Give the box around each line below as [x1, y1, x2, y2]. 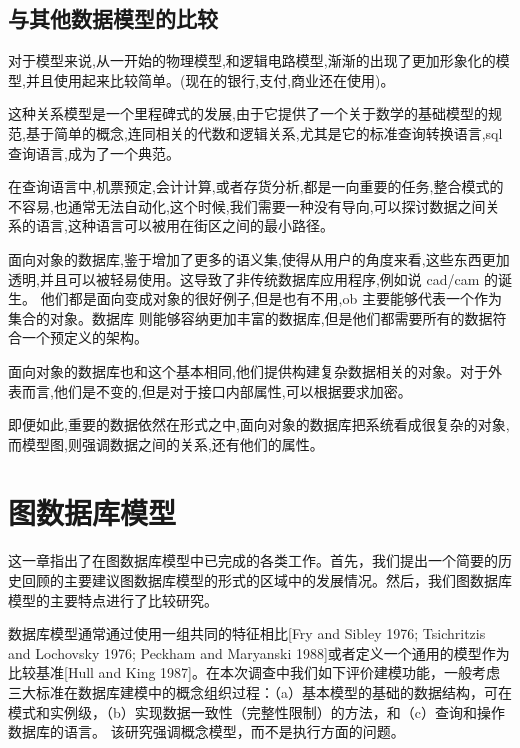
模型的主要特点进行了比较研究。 [8, 589, 218, 610]
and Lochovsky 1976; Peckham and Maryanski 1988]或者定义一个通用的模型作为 [8, 642, 510, 663]
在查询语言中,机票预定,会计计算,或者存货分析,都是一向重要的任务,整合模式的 [8, 176, 504, 197]
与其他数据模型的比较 [8, 3, 218, 34]
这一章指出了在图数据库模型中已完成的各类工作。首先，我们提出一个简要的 [8, 550, 498, 571]
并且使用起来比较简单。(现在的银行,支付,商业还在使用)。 [25, 69, 395, 90]
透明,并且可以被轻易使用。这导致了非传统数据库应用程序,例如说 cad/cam [8, 268, 480, 289]
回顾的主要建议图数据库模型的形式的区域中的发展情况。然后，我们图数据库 [21, 570, 512, 591]
